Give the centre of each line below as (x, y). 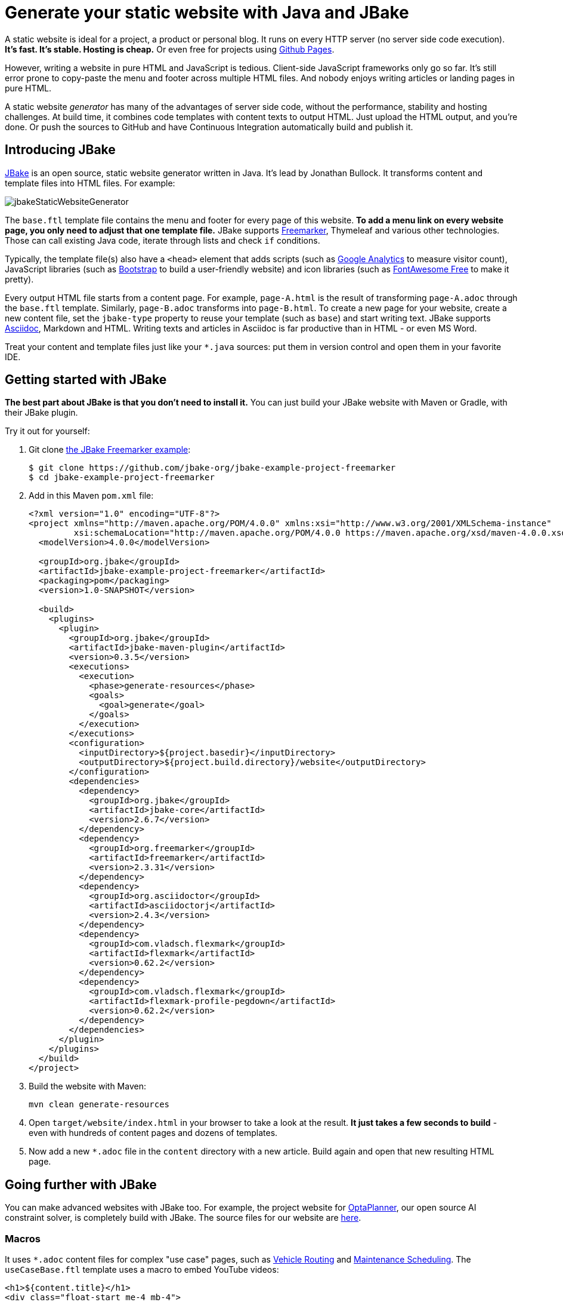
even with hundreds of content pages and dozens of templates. (153, 1133)
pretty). (19, 279)
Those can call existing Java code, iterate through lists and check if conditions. (163, 240)
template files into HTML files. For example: (90, 183)
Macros (23, 1238)
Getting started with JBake (86, 380)
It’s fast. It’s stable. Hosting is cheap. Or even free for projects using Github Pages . (170, 49)
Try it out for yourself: (47, 431)
